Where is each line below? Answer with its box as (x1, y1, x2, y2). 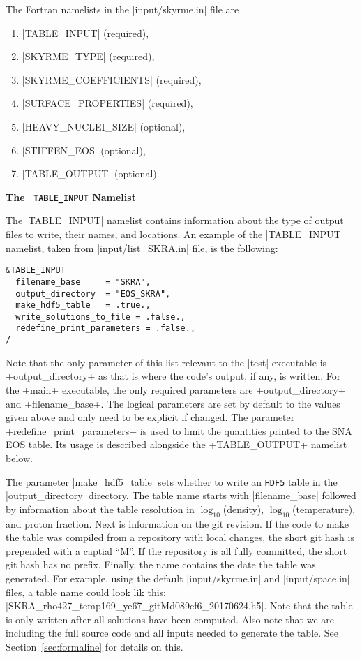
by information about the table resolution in (6, 501, 195, 516)
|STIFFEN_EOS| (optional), (22, 142, 146, 157)
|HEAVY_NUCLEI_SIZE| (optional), (22, 119, 186, 133)
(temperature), (292, 501, 356, 516)
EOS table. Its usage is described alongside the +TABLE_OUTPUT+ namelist (6, 437, 347, 452)
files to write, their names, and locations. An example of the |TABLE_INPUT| (6, 227, 344, 241)
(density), (223, 501, 264, 516)
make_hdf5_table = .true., (15, 300, 151, 311)
